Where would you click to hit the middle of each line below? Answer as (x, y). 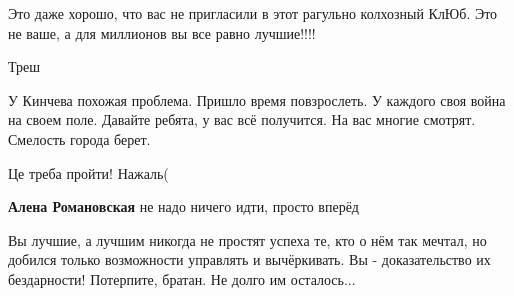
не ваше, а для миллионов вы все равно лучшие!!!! (162, 32)
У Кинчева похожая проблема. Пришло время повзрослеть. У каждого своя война (257, 99)
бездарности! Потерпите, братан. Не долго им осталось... (182, 278)
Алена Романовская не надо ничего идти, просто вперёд (183, 206)
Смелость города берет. (79, 138)
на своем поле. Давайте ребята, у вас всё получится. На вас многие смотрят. (242, 119)
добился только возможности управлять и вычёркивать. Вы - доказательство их (249, 259)
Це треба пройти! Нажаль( (88, 172)
